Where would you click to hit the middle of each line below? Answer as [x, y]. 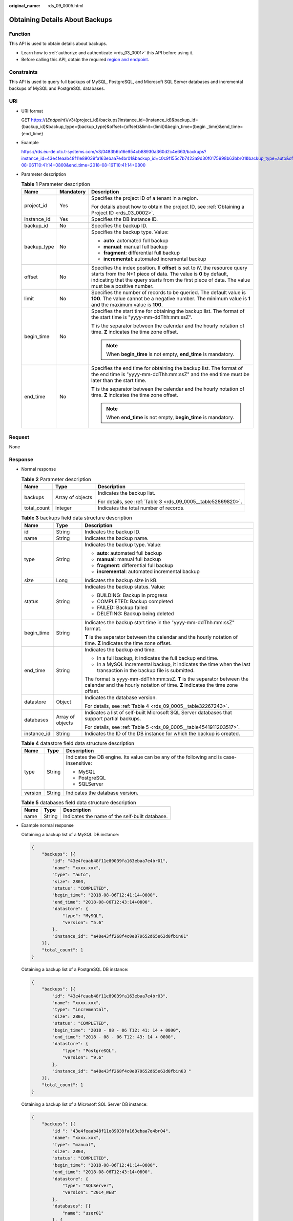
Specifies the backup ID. [119, 226]
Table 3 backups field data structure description [77, 518]
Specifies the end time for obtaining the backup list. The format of [167, 368]
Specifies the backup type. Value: [130, 232]
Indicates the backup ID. [113, 531]
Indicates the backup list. [127, 493]
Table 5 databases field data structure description [79, 802]
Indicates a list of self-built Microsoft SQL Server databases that [158, 712]
